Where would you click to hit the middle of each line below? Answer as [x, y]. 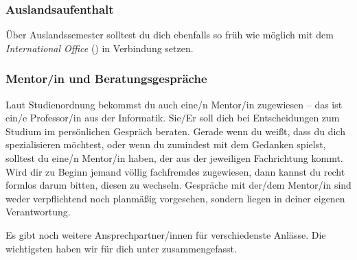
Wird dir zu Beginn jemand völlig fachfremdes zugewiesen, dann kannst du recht [175, 171]
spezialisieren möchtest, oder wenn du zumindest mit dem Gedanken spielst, [166, 144]
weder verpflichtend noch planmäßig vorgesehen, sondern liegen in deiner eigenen [175, 198]
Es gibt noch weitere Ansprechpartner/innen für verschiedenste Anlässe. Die [166, 234]
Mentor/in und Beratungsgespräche [106, 79]
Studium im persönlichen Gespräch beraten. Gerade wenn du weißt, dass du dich [175, 131]
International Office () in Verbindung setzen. [100, 48]
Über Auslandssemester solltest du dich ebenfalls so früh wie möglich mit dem [170, 35]
